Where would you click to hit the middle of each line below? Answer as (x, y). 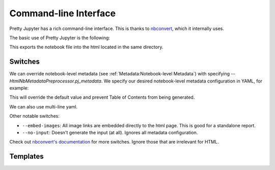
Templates (26, 157)
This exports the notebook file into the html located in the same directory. (86, 47)
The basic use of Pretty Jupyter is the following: (60, 38)
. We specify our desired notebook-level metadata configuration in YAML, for (182, 81)
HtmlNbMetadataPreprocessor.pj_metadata (56, 81)
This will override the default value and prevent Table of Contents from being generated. (102, 97)
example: (19, 88)
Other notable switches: (34, 116)
